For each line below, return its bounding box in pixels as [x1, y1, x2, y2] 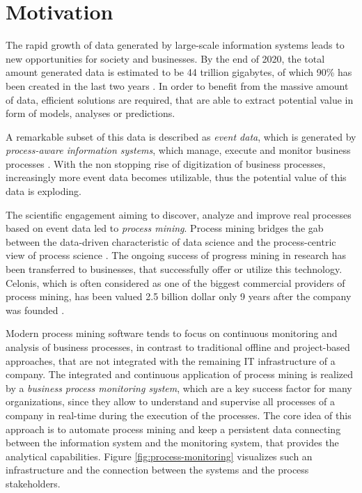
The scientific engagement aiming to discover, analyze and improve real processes [6, 207, 352, 221]
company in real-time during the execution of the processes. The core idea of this [6, 407, 352, 422]
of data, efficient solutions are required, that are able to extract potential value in [6, 92, 354, 107]
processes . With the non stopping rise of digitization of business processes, [6, 156, 326, 171]
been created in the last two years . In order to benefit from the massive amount [6, 78, 349, 93]
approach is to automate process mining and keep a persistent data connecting [6, 421, 341, 436]
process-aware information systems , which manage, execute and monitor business [6, 143, 351, 157]
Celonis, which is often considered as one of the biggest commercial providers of [6, 275, 345, 290]
